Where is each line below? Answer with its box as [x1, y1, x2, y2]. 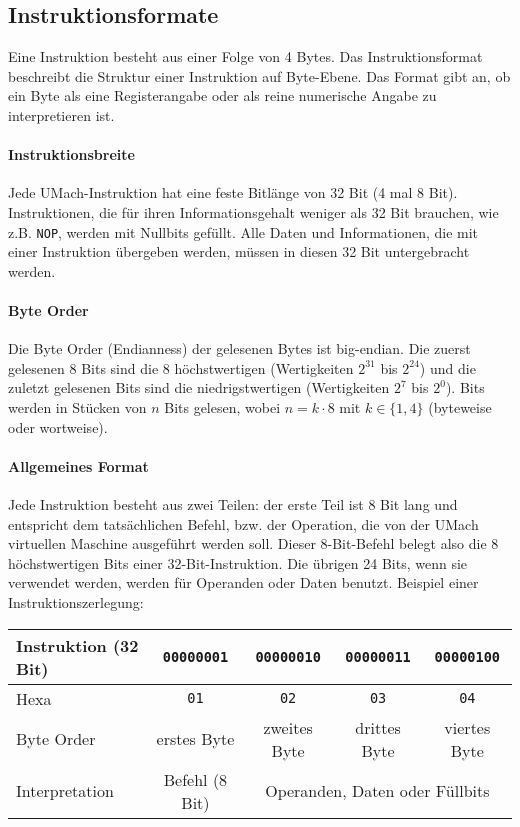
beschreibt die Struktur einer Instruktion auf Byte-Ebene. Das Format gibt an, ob [8, 65, 511, 86]
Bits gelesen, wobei [164, 396, 281, 417]
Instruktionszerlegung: [8, 591, 144, 612]
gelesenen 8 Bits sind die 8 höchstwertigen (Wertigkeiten [8, 357, 354, 378]
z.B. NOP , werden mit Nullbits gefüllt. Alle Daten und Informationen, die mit [8, 221, 479, 242]
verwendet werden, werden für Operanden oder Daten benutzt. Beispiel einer [8, 572, 479, 593]
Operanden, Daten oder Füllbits [265, 779, 490, 803]
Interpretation [16, 779, 114, 803]
